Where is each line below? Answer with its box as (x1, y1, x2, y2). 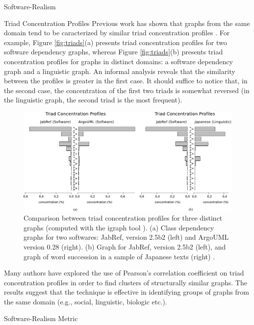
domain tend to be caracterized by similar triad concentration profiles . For (4, 27, 230, 38)
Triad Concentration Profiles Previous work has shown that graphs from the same (4, 18, 250, 28)
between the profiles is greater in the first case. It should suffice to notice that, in (4, 75, 248, 86)
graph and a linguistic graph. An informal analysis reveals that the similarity (4, 66, 235, 76)
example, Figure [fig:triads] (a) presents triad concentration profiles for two (4, 37, 227, 47)
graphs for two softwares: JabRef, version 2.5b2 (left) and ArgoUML (24, 232, 229, 242)
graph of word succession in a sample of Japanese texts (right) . (24, 251, 215, 261)
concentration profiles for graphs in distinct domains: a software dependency (4, 56, 233, 66)
